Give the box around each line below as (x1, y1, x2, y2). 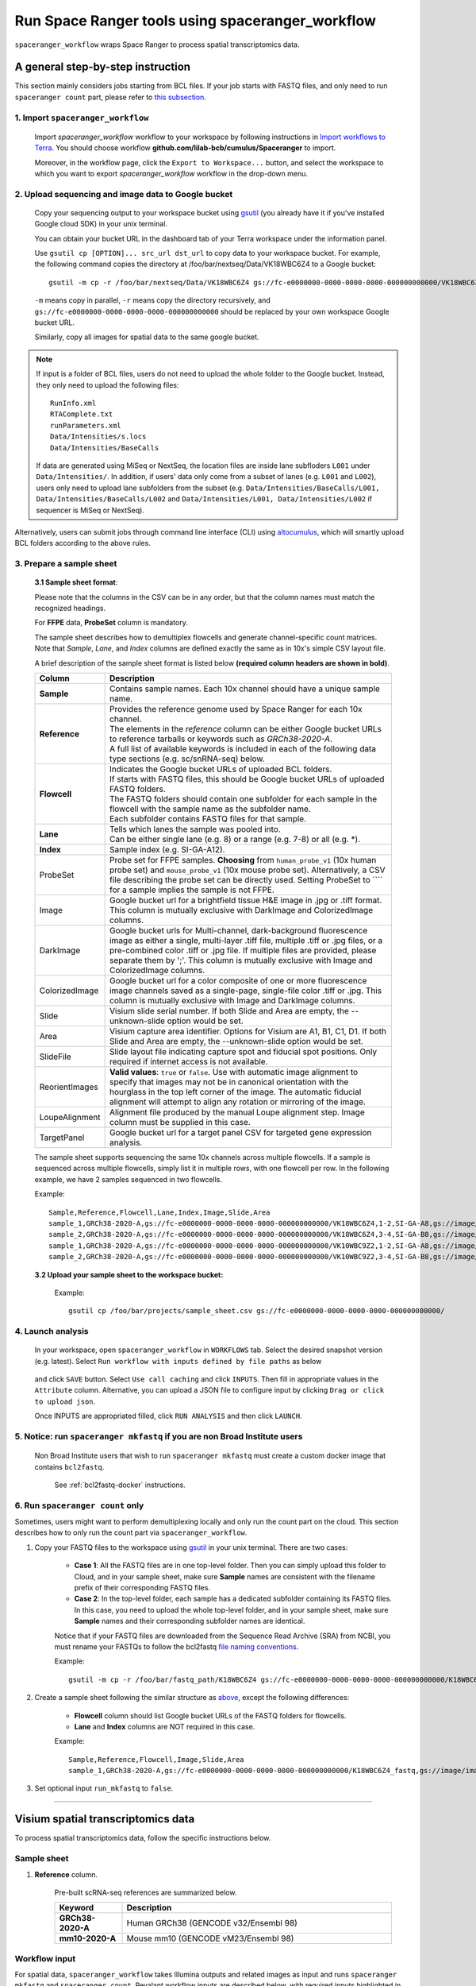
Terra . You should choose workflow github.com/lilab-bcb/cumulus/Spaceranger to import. (34, 143, 336, 153)
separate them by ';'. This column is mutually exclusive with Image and (109, 954, 373, 965)
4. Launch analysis (14, 1326, 89, 1337)
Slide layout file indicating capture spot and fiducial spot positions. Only (109, 1045, 378, 1057)
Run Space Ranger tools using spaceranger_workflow (14, 12, 377, 29)
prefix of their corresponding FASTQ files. (74, 1583, 210, 1593)
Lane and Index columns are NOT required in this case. (74, 1721, 255, 1731)
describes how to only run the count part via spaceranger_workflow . (14, 1528, 248, 1537)
